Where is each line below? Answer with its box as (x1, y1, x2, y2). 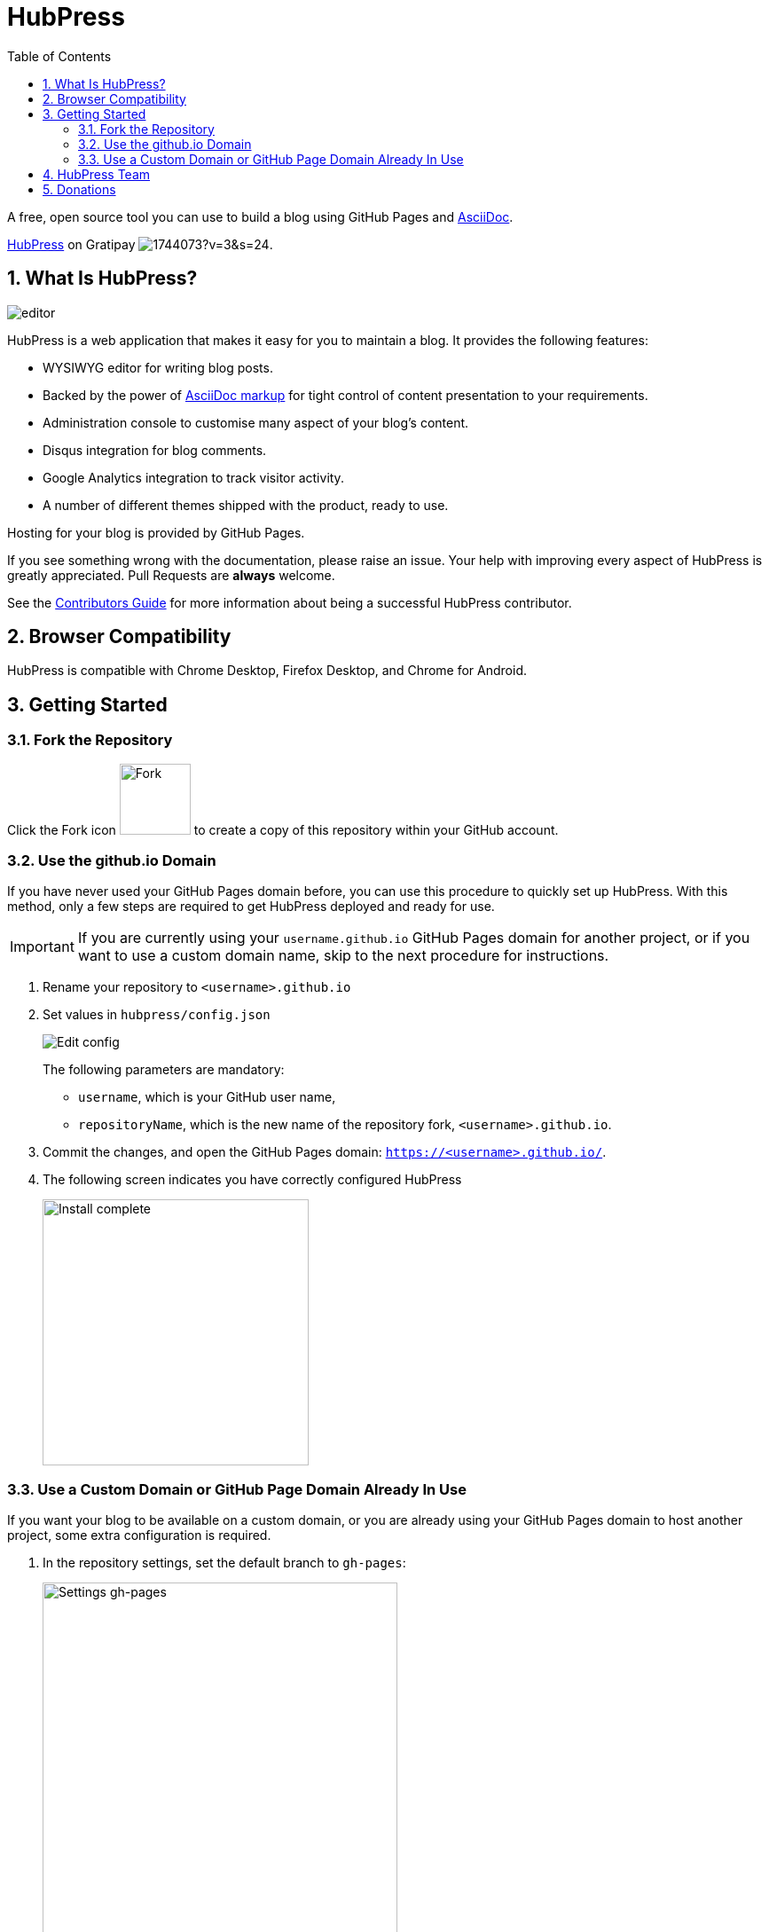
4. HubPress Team (43, 166, 151, 182)
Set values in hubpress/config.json (43, 1007, 271, 1023)
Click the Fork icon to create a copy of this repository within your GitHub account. (7, 821, 559, 837)
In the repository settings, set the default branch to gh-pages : (43, 1555, 406, 1571)
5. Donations (43, 181, 116, 197)
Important (10, 938, 75, 956)
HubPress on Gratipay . (7, 236, 273, 252)
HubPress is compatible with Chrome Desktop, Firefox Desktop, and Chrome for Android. (7, 663, 528, 679)
